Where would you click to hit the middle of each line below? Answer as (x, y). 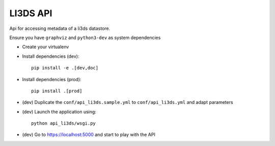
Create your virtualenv (46, 47)
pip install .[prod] (57, 91)
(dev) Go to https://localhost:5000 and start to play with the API (89, 135)
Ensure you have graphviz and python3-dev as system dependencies (85, 38)
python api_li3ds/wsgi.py (64, 123)
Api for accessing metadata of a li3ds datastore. (60, 28)
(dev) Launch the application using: (59, 112)
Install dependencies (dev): (51, 56)
